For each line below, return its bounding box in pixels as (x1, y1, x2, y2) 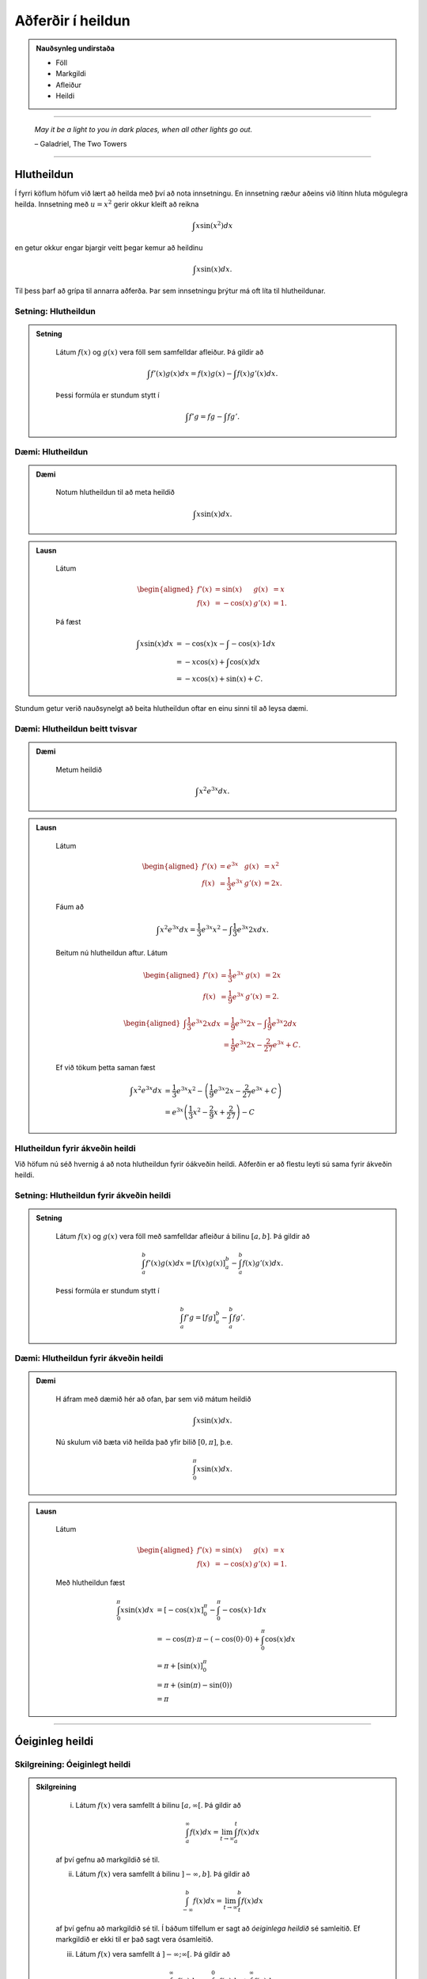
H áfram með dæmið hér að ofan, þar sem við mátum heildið (55, 1394, 251, 1404)
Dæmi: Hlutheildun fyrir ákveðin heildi (14, 1353, 164, 1364)
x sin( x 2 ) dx (195, 220, 233, 230)
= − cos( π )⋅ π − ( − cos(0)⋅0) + (157, 1635, 260, 1644)
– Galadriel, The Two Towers (34, 139, 127, 148)
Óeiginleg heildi (14, 1734, 94, 1749)
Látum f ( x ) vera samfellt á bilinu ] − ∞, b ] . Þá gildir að (75, 1869, 251, 1879)
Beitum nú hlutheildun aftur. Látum (55, 948, 168, 957)
